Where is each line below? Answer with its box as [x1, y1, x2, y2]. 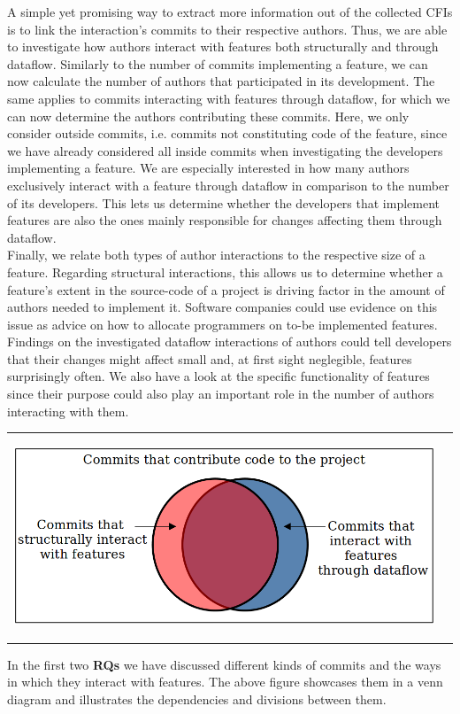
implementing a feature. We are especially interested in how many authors [7, 159, 410, 177]
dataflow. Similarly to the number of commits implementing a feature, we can [7, 54, 428, 73]
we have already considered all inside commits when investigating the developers [7, 141, 443, 159]
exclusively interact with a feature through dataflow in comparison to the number [7, 175, 449, 194]
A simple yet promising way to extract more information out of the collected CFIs [7, 3, 453, 20]
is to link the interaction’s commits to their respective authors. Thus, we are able [7, 19, 448, 38]
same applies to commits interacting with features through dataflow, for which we [7, 89, 450, 107]
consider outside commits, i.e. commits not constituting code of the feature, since [7, 124, 448, 143]
